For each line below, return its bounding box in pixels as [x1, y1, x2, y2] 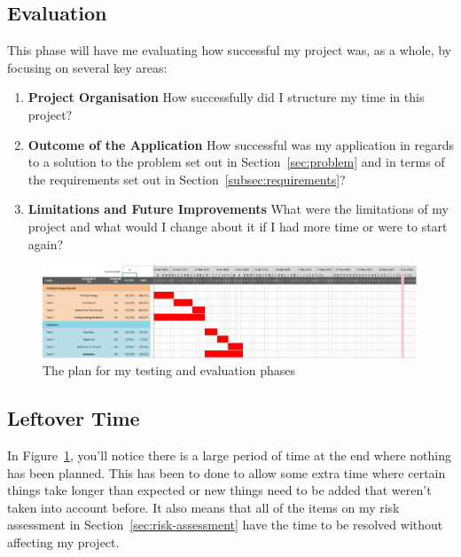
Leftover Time [7, 404, 140, 432]
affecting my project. [7, 532, 120, 551]
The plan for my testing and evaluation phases [43, 361, 295, 380]
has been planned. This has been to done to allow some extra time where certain [7, 463, 446, 482]
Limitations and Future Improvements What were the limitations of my [27, 200, 449, 218]
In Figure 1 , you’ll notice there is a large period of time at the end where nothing [7, 445, 451, 464]
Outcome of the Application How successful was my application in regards [27, 135, 454, 153]
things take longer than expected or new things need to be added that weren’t [7, 481, 432, 499]
